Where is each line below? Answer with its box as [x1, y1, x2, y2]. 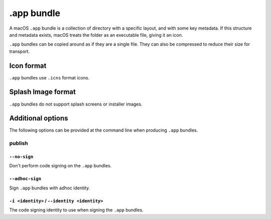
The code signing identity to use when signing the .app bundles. [9, 207, 144, 213]
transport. [9, 48, 30, 54]
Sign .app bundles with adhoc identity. [9, 185, 90, 191]
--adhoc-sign [9, 176, 42, 182]
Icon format [9, 61, 47, 70]
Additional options [9, 114, 68, 123]
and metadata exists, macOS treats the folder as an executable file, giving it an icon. [9, 32, 183, 38]
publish [9, 140, 29, 147]
